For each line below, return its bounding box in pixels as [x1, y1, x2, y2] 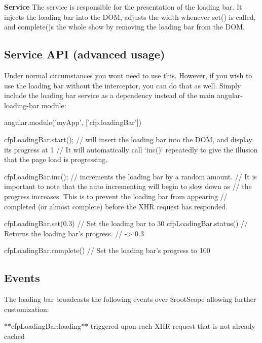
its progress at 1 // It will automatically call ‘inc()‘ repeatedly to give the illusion [4, 144, 258, 154]
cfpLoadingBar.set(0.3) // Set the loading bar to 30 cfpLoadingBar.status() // [4, 218, 248, 229]
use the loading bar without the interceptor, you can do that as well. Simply [4, 80, 241, 90]
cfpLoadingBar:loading [11, 321, 82, 331]
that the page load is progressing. [4, 154, 108, 165]
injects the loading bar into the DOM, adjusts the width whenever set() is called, [4, 11, 256, 22]
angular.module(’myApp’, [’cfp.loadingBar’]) [4, 117, 142, 128]
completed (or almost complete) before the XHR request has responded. [4, 201, 228, 211]
